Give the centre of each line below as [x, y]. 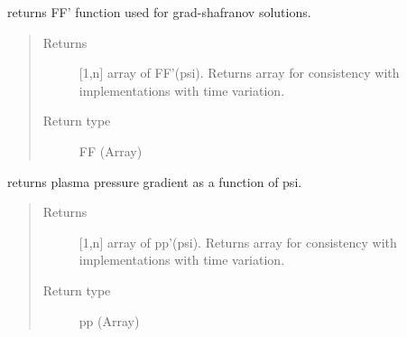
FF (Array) [111, 150]
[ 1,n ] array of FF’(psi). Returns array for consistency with [239, 73]
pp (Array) [109, 320]
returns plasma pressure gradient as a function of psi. [155, 181]
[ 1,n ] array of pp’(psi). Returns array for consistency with [238, 242]
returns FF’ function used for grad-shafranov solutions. [159, 12]
